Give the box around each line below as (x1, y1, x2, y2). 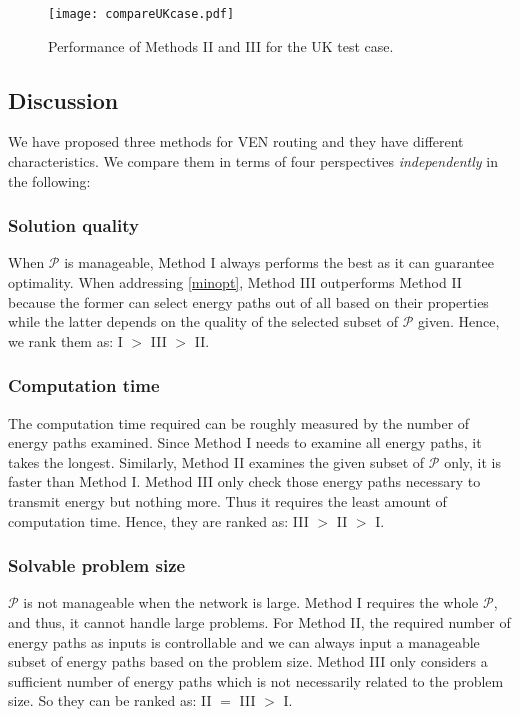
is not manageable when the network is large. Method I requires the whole (23, 592, 479, 613)
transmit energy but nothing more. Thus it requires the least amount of (8, 491, 447, 512)
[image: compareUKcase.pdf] (48, 7, 235, 21)
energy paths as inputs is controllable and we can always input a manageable (8, 631, 480, 652)
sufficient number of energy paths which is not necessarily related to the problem (8, 670, 504, 691)
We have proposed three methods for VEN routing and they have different (8, 131, 464, 152)
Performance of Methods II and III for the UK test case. (48, 35, 394, 56)
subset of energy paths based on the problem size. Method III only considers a (8, 651, 488, 672)
